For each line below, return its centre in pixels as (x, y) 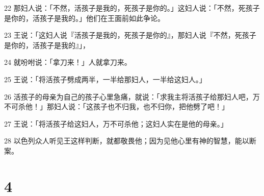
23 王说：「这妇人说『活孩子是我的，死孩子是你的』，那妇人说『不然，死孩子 (130, 35)
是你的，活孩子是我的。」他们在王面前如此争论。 (84, 18)
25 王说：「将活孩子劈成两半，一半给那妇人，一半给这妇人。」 (105, 79)
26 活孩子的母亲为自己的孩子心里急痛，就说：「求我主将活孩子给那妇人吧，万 (132, 96)
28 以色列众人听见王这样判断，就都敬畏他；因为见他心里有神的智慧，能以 (127, 141)
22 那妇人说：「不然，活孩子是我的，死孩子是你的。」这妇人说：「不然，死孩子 (132, 8)
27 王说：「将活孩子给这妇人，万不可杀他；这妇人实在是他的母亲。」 (116, 123)
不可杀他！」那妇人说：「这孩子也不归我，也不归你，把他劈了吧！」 (116, 106)
